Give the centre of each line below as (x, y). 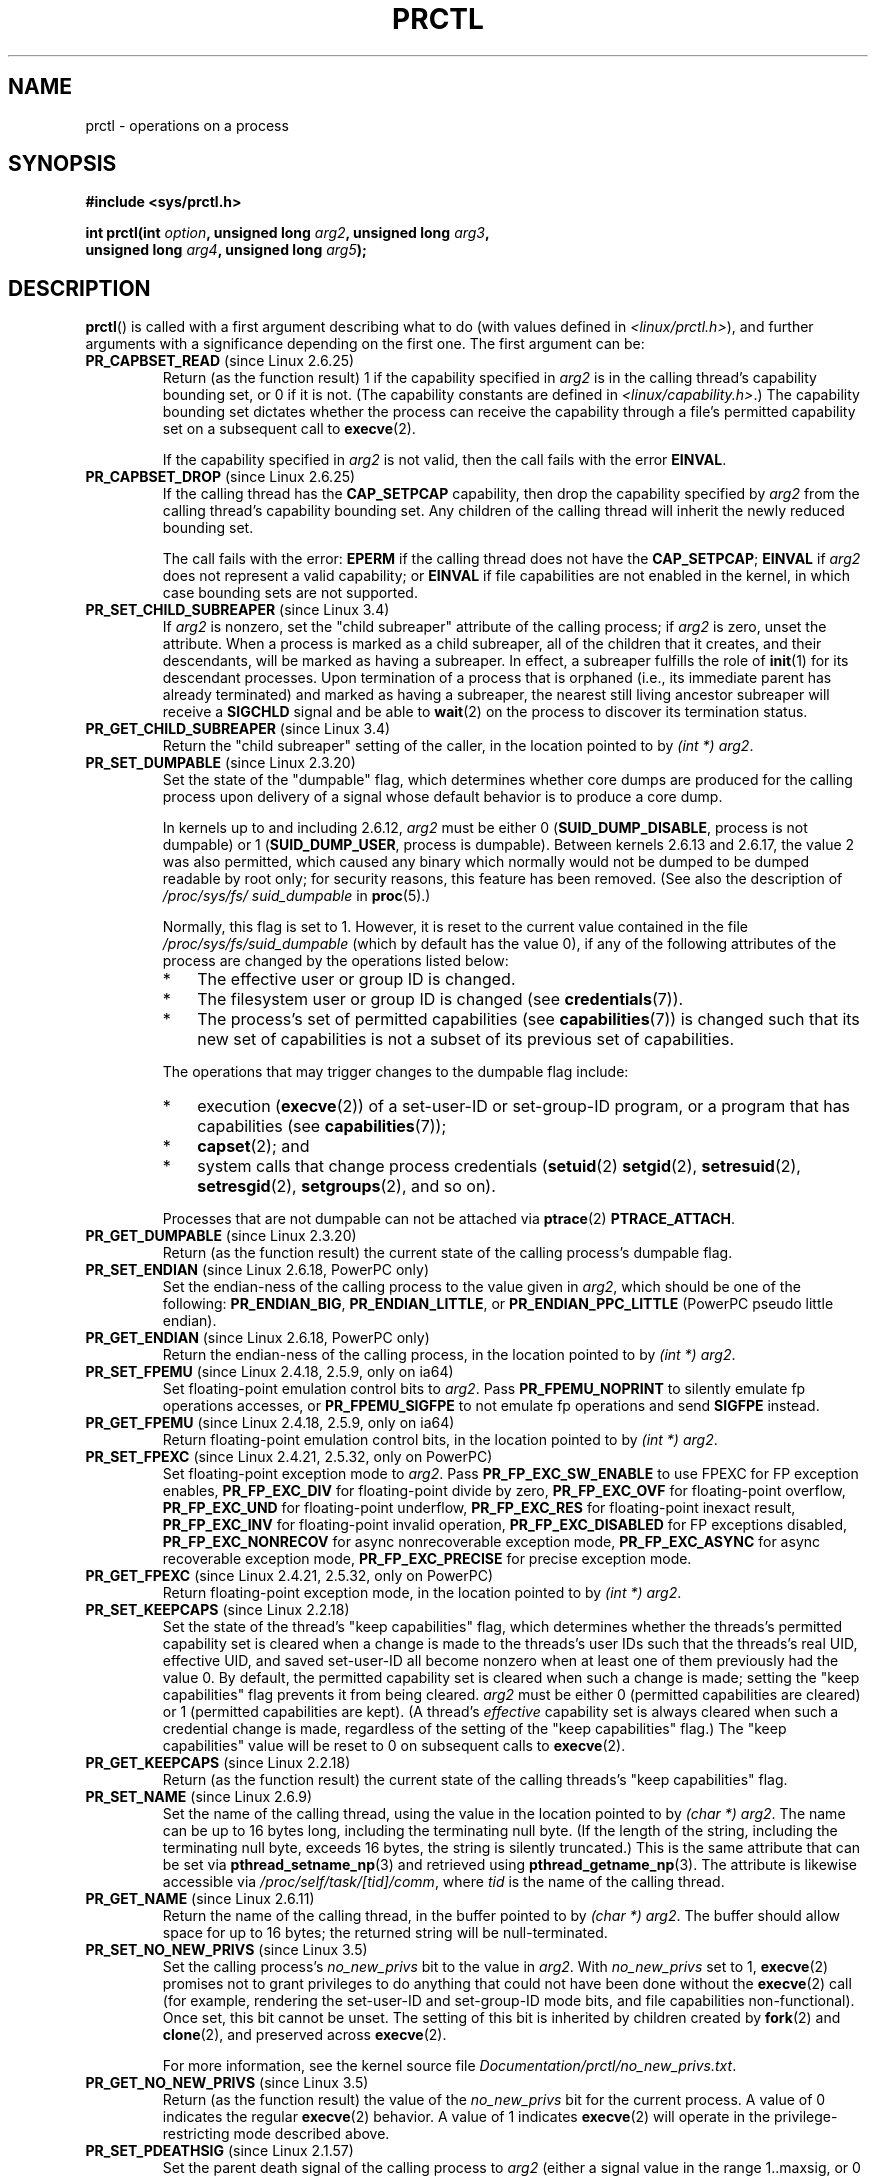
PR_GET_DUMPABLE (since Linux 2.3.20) (221, 1236)
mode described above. (311, 2134)
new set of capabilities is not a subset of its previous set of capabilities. (466, 1039)
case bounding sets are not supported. (290, 593)
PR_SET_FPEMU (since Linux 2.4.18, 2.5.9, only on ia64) (269, 1372)
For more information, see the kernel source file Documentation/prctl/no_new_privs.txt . (449, 2066)
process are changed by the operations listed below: (335, 961)
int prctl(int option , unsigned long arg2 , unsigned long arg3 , (287, 233)
